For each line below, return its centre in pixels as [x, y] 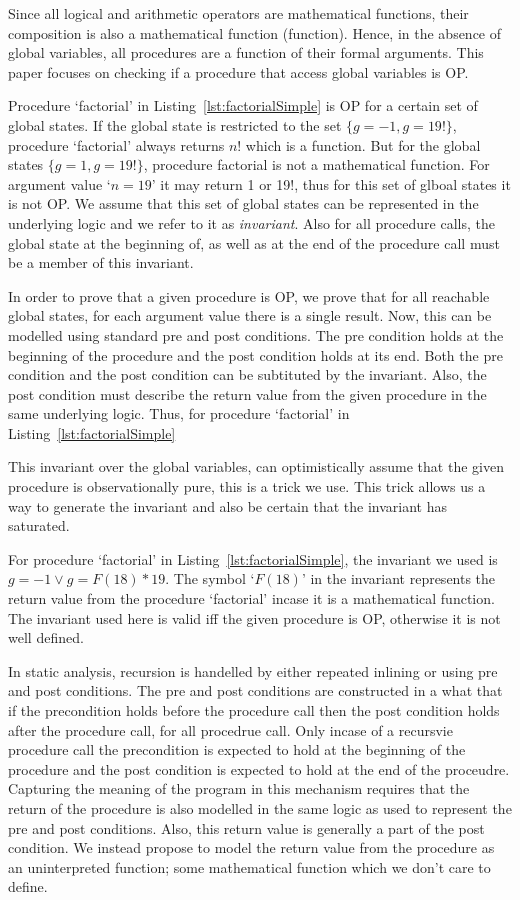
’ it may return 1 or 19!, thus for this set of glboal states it [331, 183]
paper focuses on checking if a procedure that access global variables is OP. [238, 71]
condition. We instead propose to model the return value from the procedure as [251, 847]
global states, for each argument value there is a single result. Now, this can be [250, 315]
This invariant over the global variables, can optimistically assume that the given [256, 466]
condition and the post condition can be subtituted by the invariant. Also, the [247, 374]
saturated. [39, 525]
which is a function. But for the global [363, 144]
